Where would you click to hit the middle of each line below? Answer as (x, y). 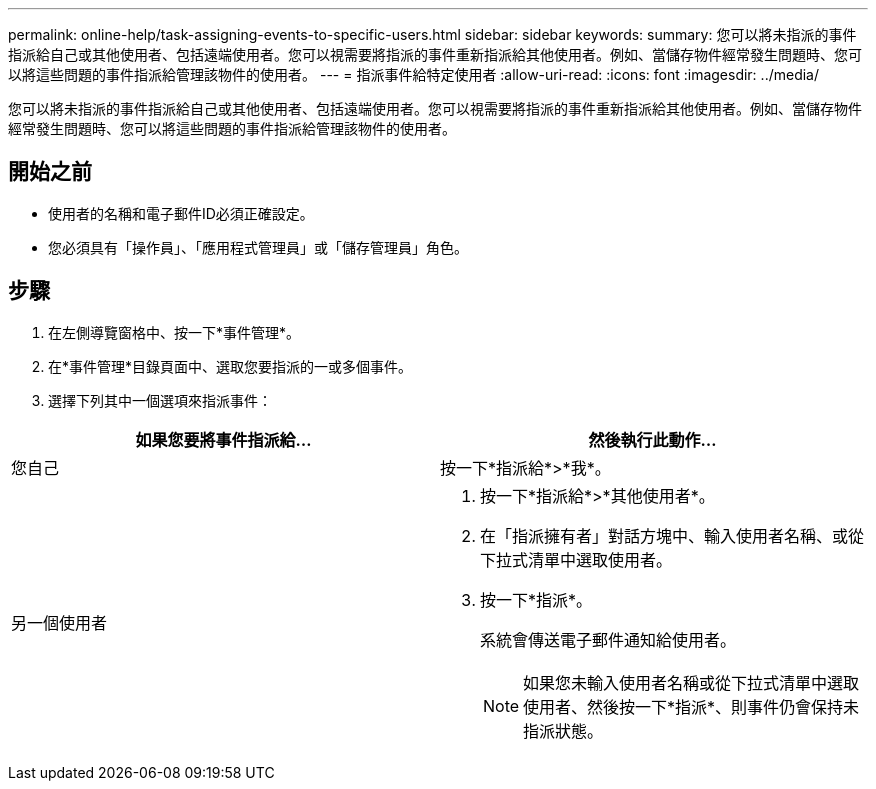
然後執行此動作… (652, 439)
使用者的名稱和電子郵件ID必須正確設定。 (181, 213)
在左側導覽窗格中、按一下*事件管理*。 (174, 332)
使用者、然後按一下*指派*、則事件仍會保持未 (691, 706)
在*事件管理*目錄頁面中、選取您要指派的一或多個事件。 (230, 366)
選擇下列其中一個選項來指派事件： (160, 400)
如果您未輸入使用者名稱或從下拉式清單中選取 (691, 682)
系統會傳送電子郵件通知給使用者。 (608, 639)
